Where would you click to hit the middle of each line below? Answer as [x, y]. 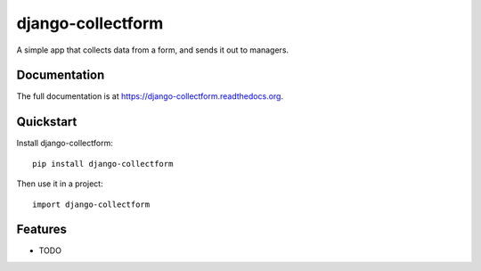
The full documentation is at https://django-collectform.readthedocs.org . [150, 96]
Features [41, 230]
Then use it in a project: [60, 184]
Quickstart [47, 122]
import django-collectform [91, 204]
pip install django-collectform [103, 164]
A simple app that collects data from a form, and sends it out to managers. [153, 50]
